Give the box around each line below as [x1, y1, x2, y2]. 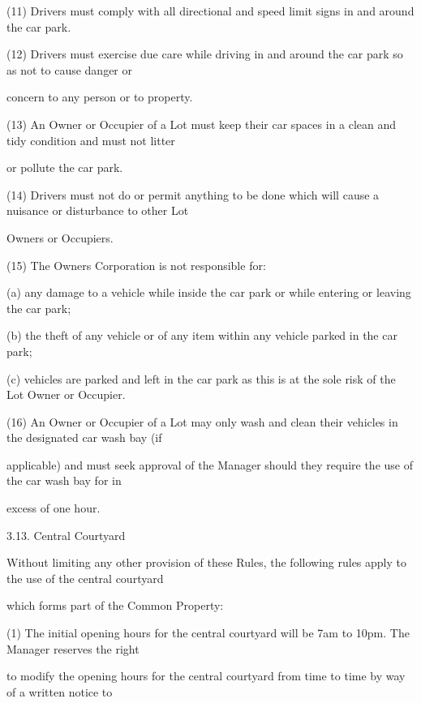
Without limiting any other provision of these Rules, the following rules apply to [6, 554, 406, 571]
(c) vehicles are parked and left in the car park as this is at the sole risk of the [6, 370, 396, 387]
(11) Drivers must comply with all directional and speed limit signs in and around [6, 2, 415, 19]
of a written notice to [6, 683, 113, 700]
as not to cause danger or [6, 61, 132, 78]
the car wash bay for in [6, 472, 122, 489]
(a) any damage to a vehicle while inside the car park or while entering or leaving [6, 284, 411, 301]
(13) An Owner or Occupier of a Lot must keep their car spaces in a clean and [6, 115, 397, 132]
